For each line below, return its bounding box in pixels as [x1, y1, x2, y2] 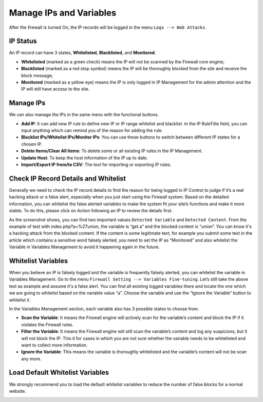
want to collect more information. [21, 342, 88, 348]
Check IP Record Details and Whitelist [9, 174, 126, 182]
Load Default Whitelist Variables [9, 368, 109, 377]
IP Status [9, 37, 37, 45]
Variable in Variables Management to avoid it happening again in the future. [9, 244, 160, 250]
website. [9, 388, 26, 394]
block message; [21, 72, 54, 78]
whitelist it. [9, 297, 31, 302]
